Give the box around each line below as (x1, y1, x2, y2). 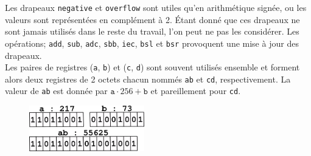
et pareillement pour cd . (150, 84, 241, 97)
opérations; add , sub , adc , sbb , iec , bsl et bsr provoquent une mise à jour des (5, 36, 299, 49)
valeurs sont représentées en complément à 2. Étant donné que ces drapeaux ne (5, 13, 300, 25)
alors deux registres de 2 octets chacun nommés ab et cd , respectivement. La (5, 72, 291, 85)
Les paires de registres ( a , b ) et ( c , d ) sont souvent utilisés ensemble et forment (5, 61, 300, 73)
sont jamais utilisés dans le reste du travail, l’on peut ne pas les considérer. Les (5, 25, 299, 38)
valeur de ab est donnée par (5, 84, 108, 97)
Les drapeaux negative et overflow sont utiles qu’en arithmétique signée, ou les (5, 1, 307, 13)
